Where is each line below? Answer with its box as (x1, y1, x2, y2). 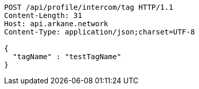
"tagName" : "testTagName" (12, 52, 121, 61)
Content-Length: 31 (4, 11, 82, 20)
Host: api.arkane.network (4, 20, 108, 28)
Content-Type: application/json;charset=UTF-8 (4, 28, 195, 36)
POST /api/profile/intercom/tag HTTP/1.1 (4, 3, 173, 11)
